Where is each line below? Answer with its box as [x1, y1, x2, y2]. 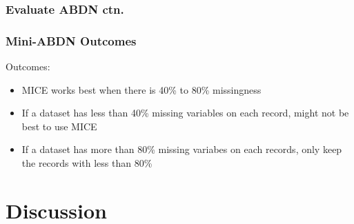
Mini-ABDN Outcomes [6, 32, 137, 49]
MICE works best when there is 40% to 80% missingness [21, 82, 262, 96]
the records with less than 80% [21, 156, 153, 170]
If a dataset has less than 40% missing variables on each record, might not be [21, 105, 349, 120]
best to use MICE [21, 119, 97, 133]
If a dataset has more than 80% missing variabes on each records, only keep [21, 142, 342, 156]
